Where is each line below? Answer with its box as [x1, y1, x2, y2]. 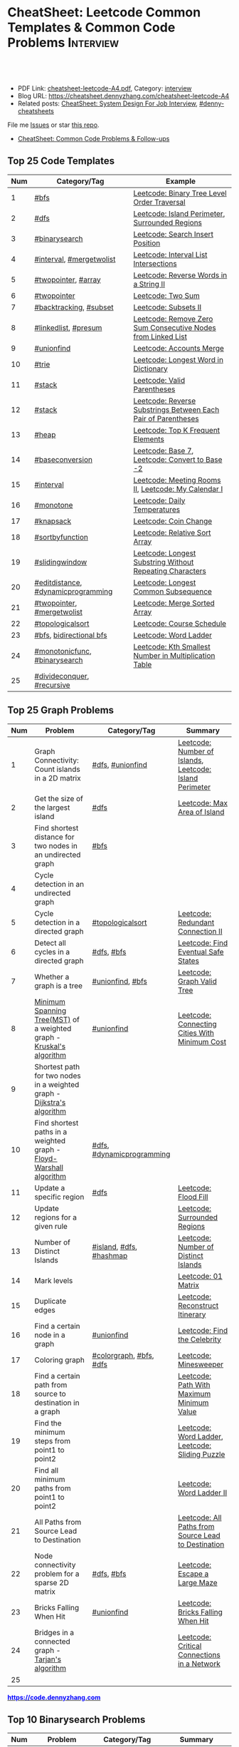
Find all [34, 1465, 59, 1475]
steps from [34, 1436, 71, 1445]
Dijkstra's [34, 1097, 66, 1107]
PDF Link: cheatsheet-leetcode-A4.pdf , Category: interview [17, 83, 192, 93]
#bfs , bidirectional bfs [34, 630, 107, 640]
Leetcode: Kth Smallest [133, 641, 211, 651]
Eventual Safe [177, 947, 224, 957]
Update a [34, 1182, 65, 1192]
